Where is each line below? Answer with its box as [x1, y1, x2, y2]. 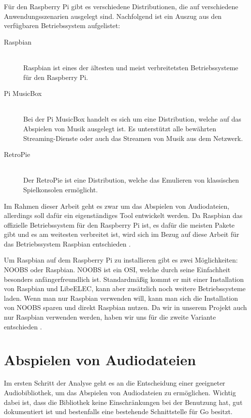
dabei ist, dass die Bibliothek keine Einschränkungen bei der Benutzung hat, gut [4, 397, 243, 407]
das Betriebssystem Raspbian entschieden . [4, 238, 131, 248]
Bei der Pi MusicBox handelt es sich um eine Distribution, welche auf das [23, 114, 241, 124]
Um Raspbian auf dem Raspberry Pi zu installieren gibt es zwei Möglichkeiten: [4, 255, 238, 265]
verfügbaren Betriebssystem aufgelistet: [4, 20, 120, 31]
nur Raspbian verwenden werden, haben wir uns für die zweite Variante [4, 312, 216, 322]
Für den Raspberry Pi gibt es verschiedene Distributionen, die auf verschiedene [4, 1, 238, 11]
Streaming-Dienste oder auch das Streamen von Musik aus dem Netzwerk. [23, 133, 243, 143]
